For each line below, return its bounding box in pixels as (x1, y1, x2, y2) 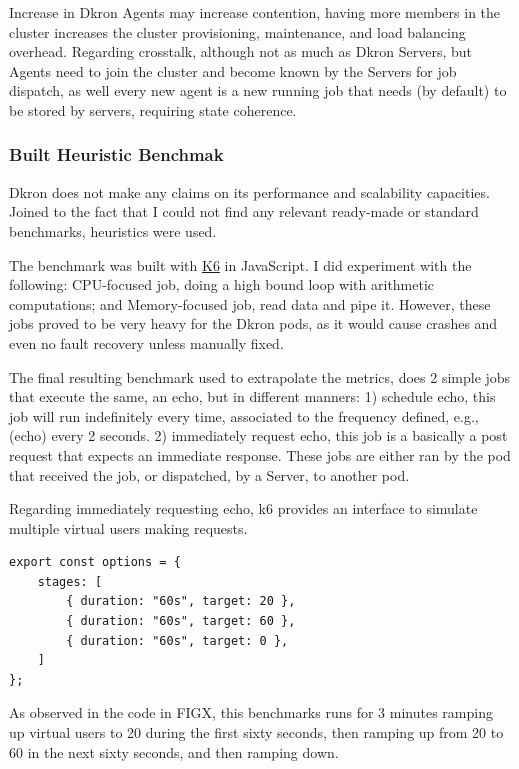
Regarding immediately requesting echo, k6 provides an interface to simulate (9, 498, 478, 519)
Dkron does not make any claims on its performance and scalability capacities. (9, 181, 490, 202)
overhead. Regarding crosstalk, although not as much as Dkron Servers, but (9, 41, 473, 62)
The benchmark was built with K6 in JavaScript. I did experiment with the (9, 254, 472, 275)
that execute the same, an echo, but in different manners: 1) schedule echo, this (9, 386, 496, 407)
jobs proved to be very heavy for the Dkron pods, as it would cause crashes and (9, 313, 498, 334)
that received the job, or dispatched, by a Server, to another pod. (9, 464, 410, 485)
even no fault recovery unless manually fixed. (9, 332, 284, 353)
